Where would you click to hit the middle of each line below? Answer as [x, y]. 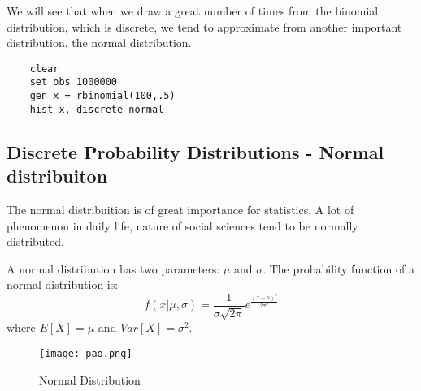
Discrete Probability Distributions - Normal [195, 151]
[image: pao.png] [86, 354]
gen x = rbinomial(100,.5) [102, 96]
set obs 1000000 [74, 82]
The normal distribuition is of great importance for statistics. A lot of [180, 209]
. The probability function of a [339, 268]
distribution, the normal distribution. [99, 43]
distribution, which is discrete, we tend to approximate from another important [204, 26]
